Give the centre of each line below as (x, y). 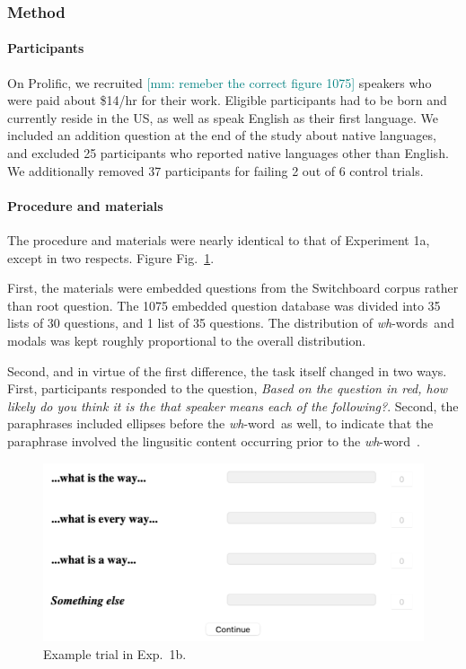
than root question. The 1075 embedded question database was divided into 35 (224, 305)
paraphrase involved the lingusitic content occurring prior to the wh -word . (214, 440)
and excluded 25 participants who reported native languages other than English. (228, 153)
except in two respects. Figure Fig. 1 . (111, 257)
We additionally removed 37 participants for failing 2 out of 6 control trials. (215, 170)
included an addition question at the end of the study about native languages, (222, 135)
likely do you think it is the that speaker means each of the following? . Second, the (233, 405)
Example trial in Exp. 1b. (115, 653)
